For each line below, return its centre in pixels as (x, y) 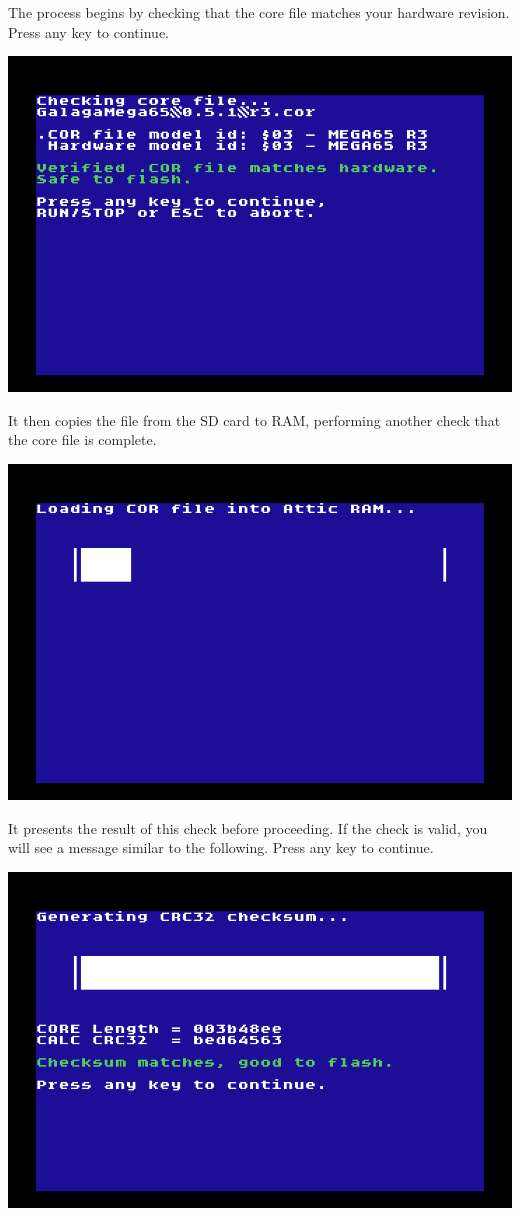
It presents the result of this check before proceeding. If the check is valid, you (248, 827)
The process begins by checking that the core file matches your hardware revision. (259, 12)
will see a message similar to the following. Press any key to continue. (221, 847)
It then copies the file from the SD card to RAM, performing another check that (254, 419)
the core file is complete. (82, 439)
